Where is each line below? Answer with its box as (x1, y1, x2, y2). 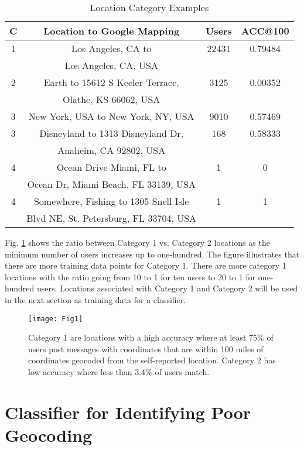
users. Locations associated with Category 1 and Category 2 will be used (36, 282, 298, 294)
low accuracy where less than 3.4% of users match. (28, 366, 210, 377)
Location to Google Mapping (43, 24, 180, 37)
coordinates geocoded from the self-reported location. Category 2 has (28, 354, 276, 366)
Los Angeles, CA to (71, 42, 152, 55)
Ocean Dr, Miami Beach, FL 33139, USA (27, 177, 196, 191)
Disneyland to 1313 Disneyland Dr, (39, 126, 184, 140)
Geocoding (5, 422, 93, 446)
